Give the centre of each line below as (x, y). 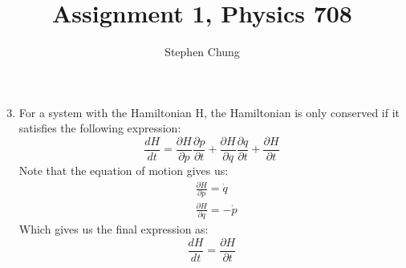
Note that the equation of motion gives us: (124, 170)
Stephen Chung (202, 52)
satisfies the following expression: (100, 128)
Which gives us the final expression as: (114, 229)
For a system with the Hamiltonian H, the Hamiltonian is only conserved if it (209, 112)
